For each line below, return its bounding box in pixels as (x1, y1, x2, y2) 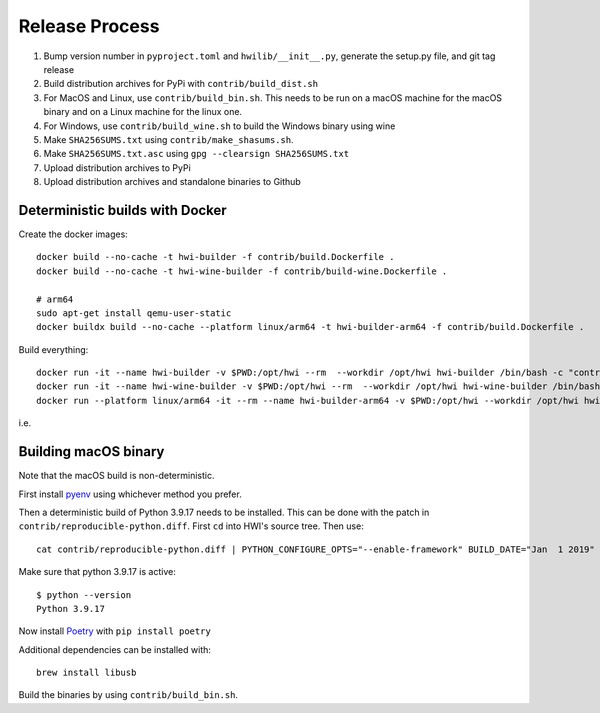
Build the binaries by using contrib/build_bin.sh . (18, 689, 239, 701)
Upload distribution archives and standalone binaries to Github (43, 176, 302, 188)
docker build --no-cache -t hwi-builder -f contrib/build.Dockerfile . (36, 251, 395, 263)
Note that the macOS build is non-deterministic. (18, 470, 215, 482)
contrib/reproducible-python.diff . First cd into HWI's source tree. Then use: (18, 520, 364, 532)
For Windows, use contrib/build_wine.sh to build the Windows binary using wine (43, 120, 396, 132)
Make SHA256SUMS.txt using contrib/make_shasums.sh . (43, 133, 294, 145)
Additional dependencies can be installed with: (18, 643, 212, 655)
